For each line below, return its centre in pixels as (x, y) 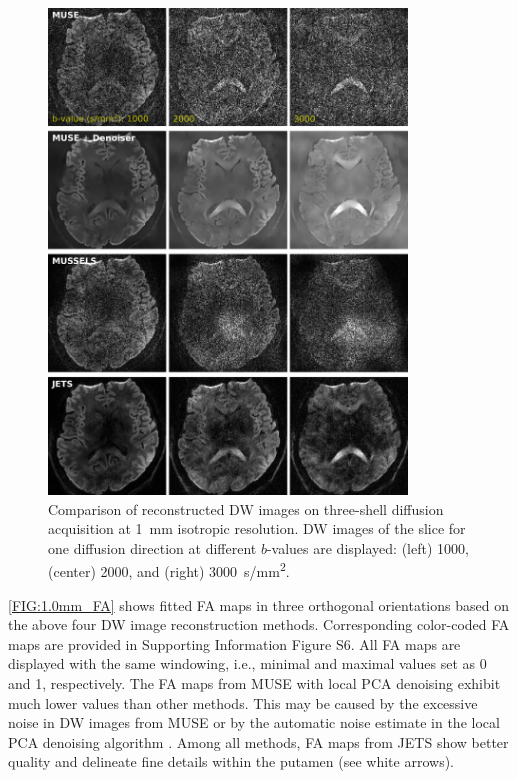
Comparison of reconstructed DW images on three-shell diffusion (246, 508)
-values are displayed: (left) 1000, (367, 547)
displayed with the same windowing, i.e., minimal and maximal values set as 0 (247, 663)
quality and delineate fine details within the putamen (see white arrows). (231, 761)
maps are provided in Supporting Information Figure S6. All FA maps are (234, 643)
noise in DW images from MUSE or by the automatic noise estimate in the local (254, 722)
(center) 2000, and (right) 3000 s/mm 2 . (169, 570)
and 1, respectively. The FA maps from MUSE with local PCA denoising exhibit (254, 683)
